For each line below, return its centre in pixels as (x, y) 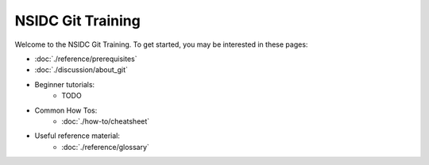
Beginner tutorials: (65, 84)
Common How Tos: (66, 110)
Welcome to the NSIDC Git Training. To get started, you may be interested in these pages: (161, 44)
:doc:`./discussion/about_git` (81, 70)
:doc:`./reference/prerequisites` (86, 59)
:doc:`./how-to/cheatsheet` (106, 121)
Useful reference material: (77, 136)
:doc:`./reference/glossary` (106, 147)
